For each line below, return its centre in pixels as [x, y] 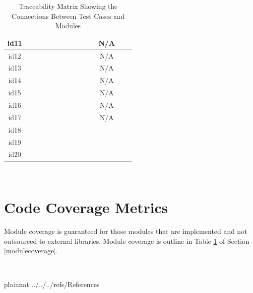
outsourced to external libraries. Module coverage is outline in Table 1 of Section [127, 241]
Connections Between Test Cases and [68, 16]
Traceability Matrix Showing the [68, 6]
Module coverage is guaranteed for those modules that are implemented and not [126, 231]
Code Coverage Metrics [86, 207]
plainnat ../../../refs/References [52, 284]
